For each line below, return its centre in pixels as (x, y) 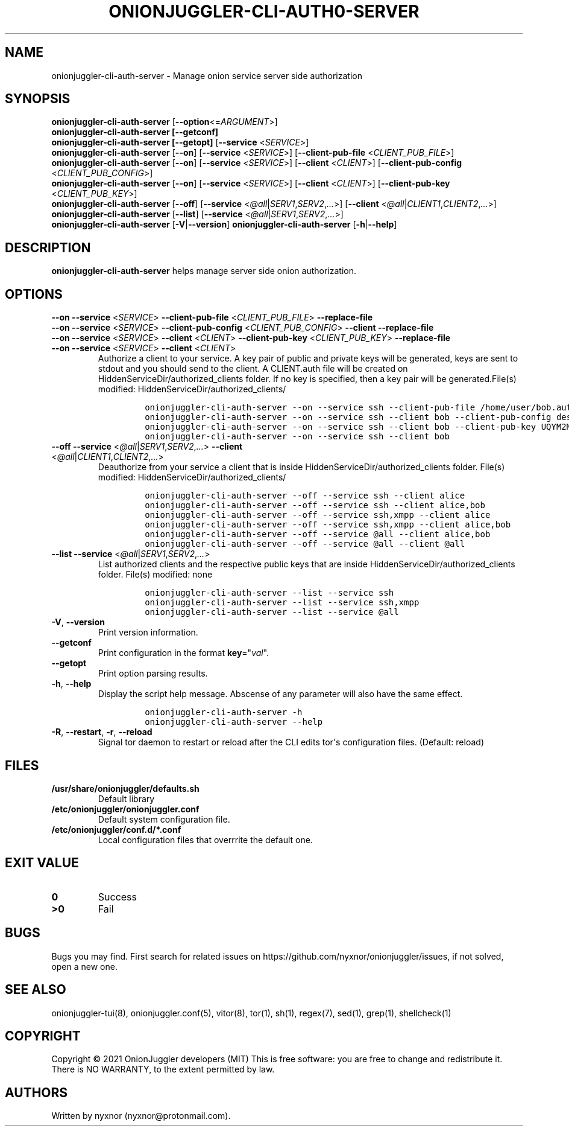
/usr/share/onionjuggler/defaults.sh (125, 788)
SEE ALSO (36, 990)
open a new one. (84, 966)
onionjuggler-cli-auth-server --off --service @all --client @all (305, 544)
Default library (126, 798)
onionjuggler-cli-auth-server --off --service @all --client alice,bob (318, 534)
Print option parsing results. (153, 674)
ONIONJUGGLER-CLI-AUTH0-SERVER (264, 11)
